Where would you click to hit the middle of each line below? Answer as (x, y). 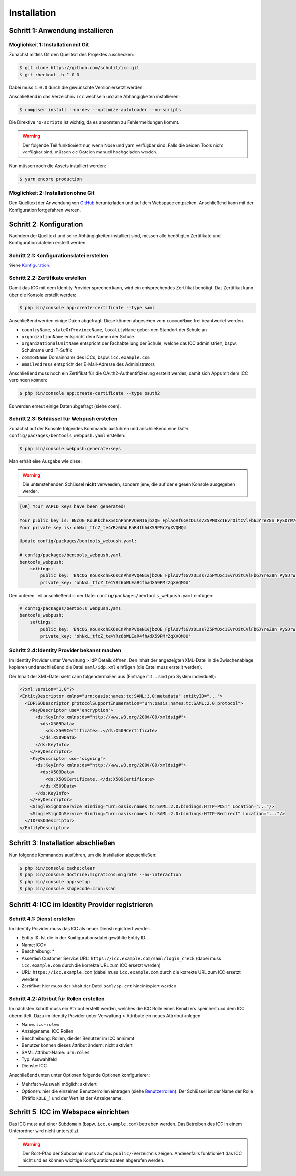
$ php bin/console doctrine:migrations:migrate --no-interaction (100, 875)
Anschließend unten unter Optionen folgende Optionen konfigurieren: (80, 1075)
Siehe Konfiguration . (30, 265)
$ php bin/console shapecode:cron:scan (68, 889)
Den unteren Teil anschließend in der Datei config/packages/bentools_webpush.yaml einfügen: (111, 595)
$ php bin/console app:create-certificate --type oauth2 (90, 393)
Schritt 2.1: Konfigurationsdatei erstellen (59, 255)
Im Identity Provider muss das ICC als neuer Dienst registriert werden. (80, 928)
